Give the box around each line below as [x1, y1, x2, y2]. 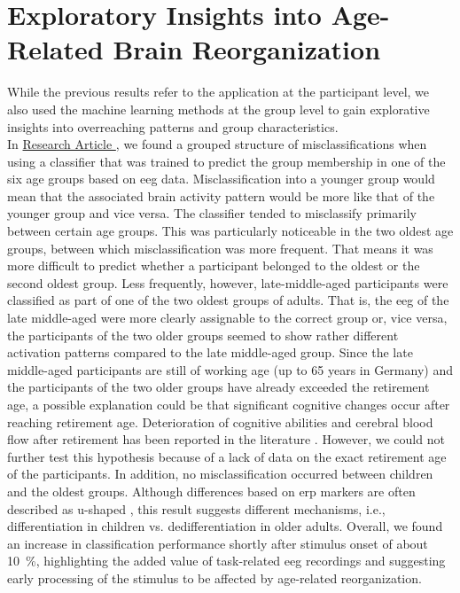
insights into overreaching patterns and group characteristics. [7, 117, 339, 136]
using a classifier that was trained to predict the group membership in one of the [7, 152, 446, 170]
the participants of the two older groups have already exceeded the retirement [7, 378, 430, 396]
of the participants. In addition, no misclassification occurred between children [7, 464, 433, 483]
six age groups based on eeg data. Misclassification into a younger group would [7, 169, 435, 188]
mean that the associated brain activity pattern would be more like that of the [7, 186, 435, 205]
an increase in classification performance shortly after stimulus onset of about [7, 534, 428, 552]
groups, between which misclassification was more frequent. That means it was [7, 238, 433, 257]
